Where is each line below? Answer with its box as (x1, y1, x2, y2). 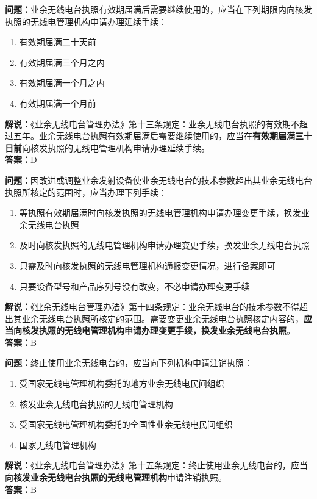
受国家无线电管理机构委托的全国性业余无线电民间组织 (19, 418, 233, 431)
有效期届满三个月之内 (19, 56, 105, 68)
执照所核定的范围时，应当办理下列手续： (5, 185, 167, 198)
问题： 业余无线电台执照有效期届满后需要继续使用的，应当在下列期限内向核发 (5, 3, 312, 15)
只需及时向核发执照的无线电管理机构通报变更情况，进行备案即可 (19, 259, 276, 271)
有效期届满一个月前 (19, 96, 96, 109)
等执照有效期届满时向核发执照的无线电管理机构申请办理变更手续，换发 (19, 206, 301, 219)
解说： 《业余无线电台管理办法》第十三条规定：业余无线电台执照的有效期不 (5, 117, 299, 130)
